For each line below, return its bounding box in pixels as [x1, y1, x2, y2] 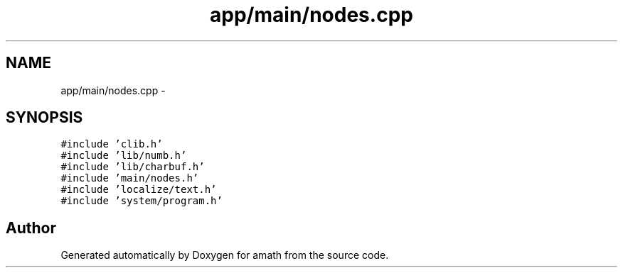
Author [6, 218, 56, 237]
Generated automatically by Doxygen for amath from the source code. [60, 249, 389, 262]
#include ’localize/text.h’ [60, 184, 217, 196]
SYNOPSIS [6, 108, 83, 127]
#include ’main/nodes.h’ [60, 172, 199, 184]
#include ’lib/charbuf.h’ [60, 161, 205, 173]
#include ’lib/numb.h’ [60, 150, 187, 162]
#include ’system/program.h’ [60, 195, 223, 207]
